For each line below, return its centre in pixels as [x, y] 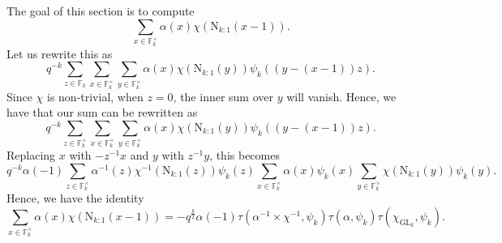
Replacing [31, 155]
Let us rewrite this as [60, 53]
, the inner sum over [223, 96]
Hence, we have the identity [75, 198]
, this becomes [245, 155]
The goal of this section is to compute [101, 11]
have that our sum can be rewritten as [102, 112]
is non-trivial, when [95, 96]
